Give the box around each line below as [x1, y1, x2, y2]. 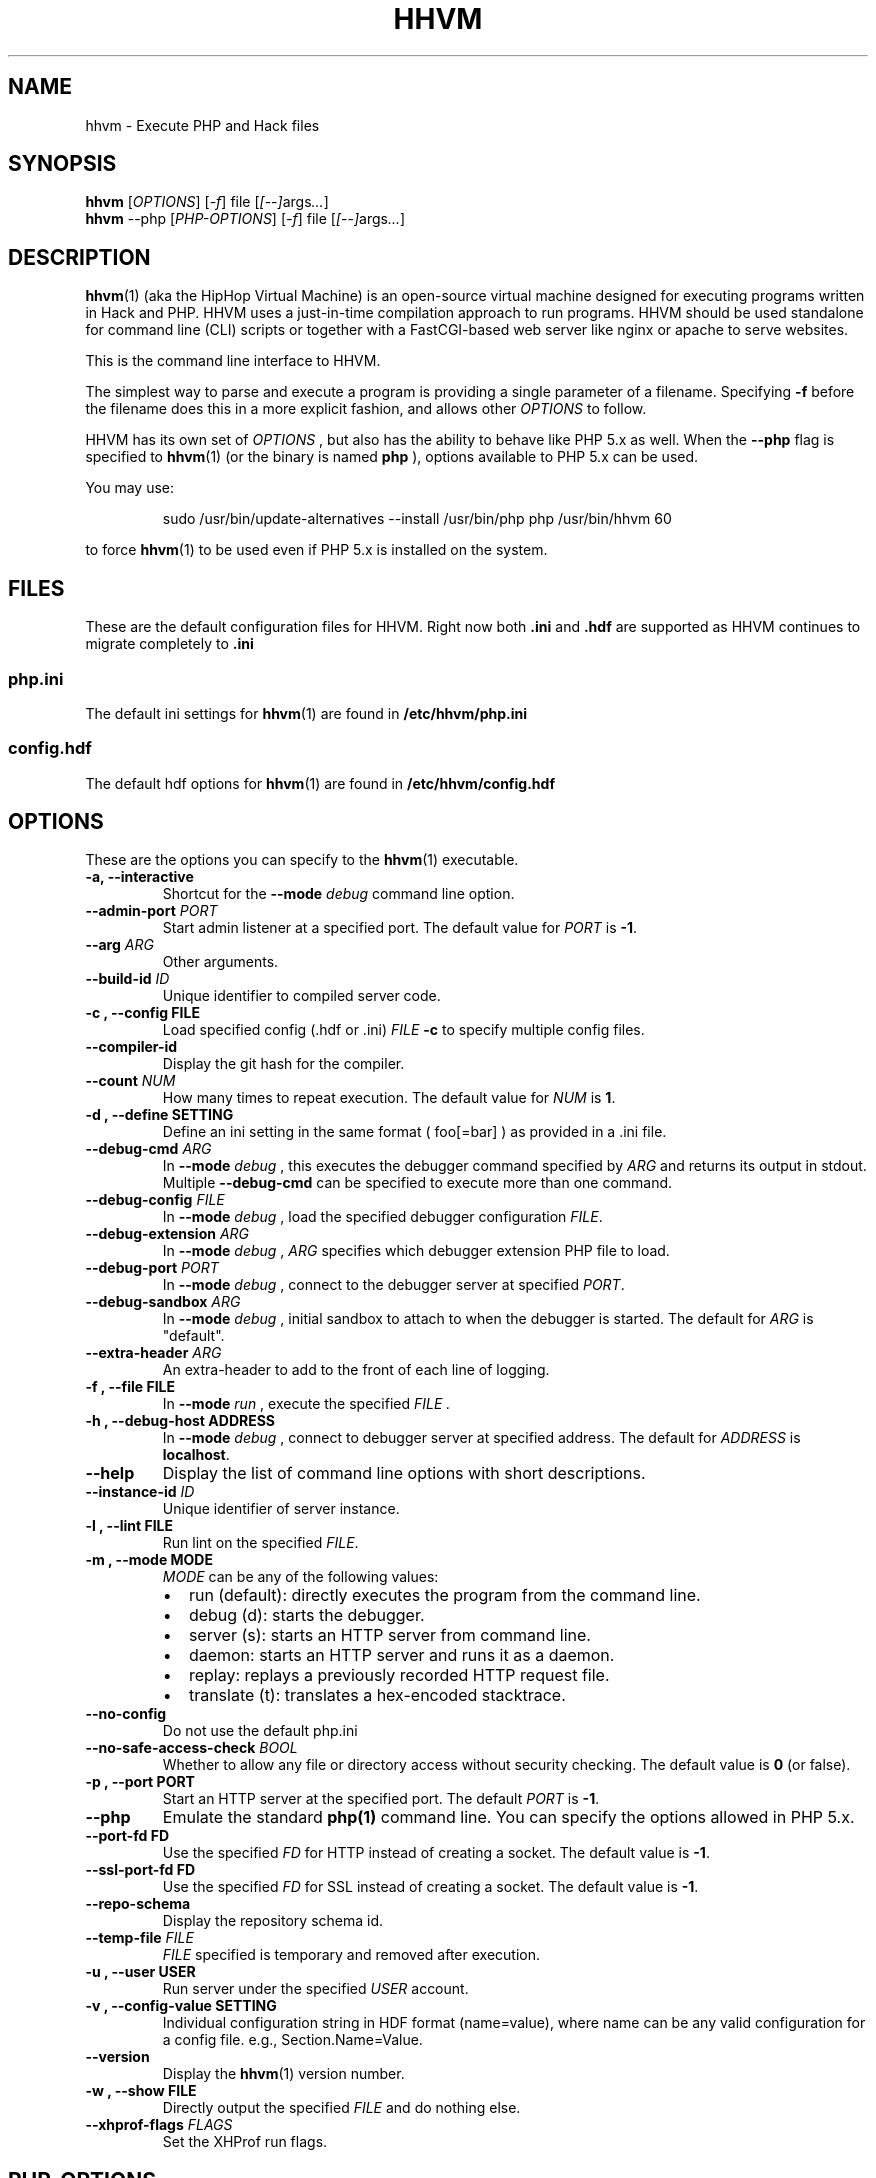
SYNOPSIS [8, 151, 117, 177]
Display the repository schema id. [162, 1912, 384, 1930]
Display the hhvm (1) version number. [162, 2065, 405, 2083]
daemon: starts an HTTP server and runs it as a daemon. [188, 1645, 615, 1666]
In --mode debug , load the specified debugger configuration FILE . [162, 1208, 603, 1226]
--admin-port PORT [85, 902, 218, 920]
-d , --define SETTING [85, 1106, 234, 1124]
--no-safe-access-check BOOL [85, 1739, 298, 1757]
